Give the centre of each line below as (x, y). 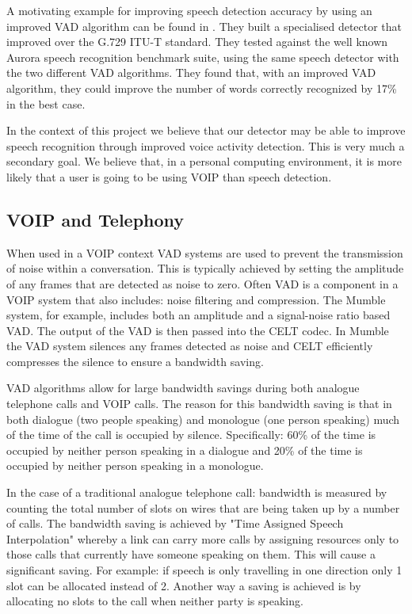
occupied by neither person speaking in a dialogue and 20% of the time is (185, 450)
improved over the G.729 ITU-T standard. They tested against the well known (197, 42)
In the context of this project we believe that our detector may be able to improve (206, 130)
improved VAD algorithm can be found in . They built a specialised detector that (204, 26)
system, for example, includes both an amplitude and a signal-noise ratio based (198, 315)
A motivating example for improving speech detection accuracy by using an (189, 10)
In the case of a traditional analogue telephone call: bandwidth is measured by (197, 492)
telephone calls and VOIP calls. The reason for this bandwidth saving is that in (199, 404)
